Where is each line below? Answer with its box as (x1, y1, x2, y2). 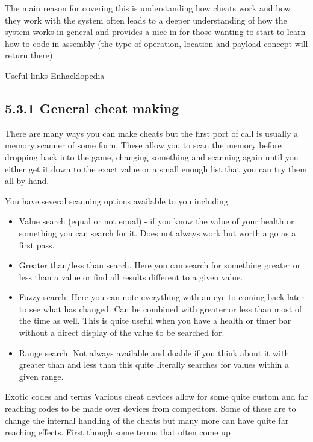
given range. (19, 370, 64, 382)
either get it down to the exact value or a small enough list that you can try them (5, 162, 307, 175)
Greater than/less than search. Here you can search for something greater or (19, 259, 301, 271)
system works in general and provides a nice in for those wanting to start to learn (5, 25, 306, 38)
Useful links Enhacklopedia (5, 69, 105, 81)
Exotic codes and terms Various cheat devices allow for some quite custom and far (5, 390, 308, 403)
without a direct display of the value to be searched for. (19, 326, 225, 339)
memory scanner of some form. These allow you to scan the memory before (5, 139, 282, 151)
